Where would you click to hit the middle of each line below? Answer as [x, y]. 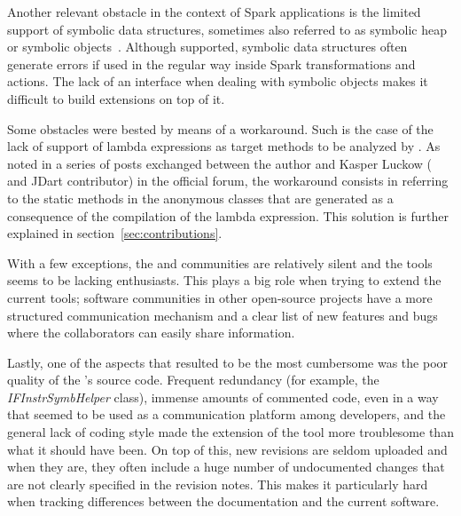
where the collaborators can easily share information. [151, 333]
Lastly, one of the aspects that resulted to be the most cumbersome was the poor [228, 362]
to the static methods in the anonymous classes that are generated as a [200, 198]
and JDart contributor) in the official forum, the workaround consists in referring [228, 181]
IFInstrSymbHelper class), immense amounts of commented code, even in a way [223, 397]
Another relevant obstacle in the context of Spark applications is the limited [214, 12]
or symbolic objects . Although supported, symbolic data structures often [207, 47]
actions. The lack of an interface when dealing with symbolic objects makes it [218, 81]
